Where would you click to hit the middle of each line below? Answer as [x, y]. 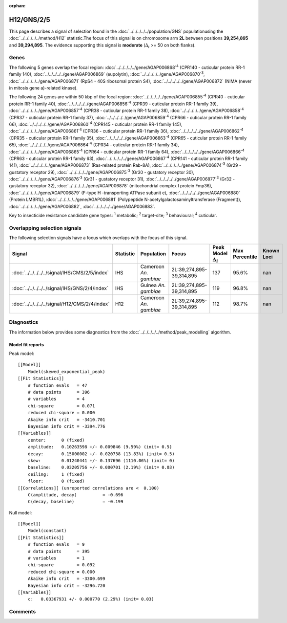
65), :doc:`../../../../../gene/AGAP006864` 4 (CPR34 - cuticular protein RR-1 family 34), [94, 144]
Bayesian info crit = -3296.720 [66, 585]
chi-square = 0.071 [61, 406]
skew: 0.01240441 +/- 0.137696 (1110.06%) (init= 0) [101, 460]
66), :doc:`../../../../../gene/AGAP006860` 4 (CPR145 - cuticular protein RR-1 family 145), [96, 124]
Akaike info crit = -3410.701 [66, 420]
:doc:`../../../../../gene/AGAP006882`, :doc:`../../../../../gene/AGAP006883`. [82, 206]
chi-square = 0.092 [61, 565]
